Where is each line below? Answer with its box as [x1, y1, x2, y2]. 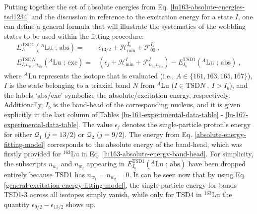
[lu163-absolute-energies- [170, 1, 245, 11]
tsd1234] [4, 11, 29, 21]
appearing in [86, 158, 125, 168]
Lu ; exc [53, 59, 78, 66]
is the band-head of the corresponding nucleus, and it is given [53, 99, 241, 110]
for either [4, 129, 32, 140]
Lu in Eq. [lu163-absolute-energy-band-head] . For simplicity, [70, 148, 254, 159]
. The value [78, 119, 113, 129]
